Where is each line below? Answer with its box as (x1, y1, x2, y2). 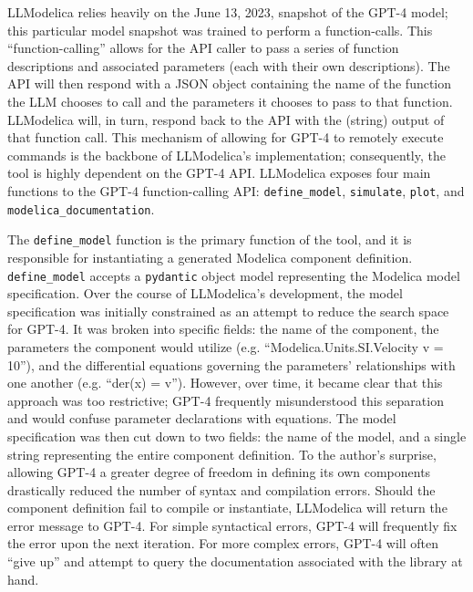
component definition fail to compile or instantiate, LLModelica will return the (7, 498, 447, 517)
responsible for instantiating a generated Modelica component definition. (7, 247, 413, 266)
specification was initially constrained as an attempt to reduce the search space (7, 301, 449, 320)
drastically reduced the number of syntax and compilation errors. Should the (7, 480, 436, 499)
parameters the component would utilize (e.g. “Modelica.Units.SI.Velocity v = (7, 337, 444, 356)
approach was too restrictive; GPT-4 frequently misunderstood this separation (7, 390, 444, 410)
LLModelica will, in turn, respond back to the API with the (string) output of (7, 109, 445, 129)
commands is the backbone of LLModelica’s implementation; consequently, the (7, 145, 446, 164)
